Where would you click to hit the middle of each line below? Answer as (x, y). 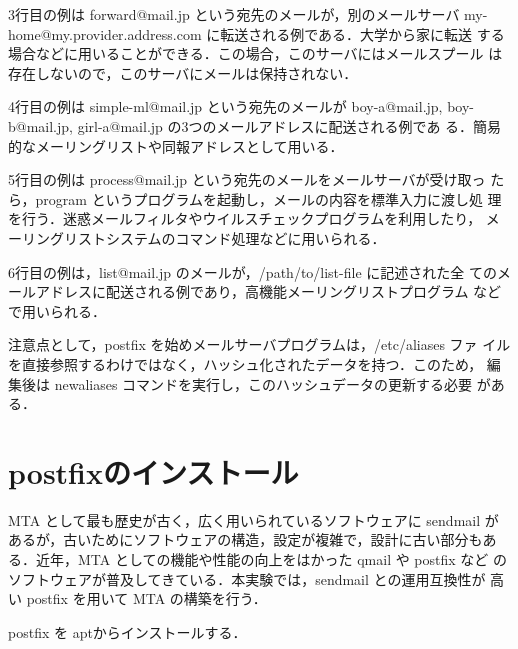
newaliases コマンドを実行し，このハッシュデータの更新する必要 (263, 383)
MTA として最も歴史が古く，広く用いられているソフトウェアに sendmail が (253, 519)
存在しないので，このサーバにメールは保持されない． (183, 72)
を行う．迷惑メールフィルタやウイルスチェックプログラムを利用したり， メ (254, 218)
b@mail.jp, (40, 125)
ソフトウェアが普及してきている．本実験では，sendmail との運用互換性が (247, 578)
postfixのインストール (153, 471)
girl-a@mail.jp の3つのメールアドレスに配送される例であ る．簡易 (289, 125)
